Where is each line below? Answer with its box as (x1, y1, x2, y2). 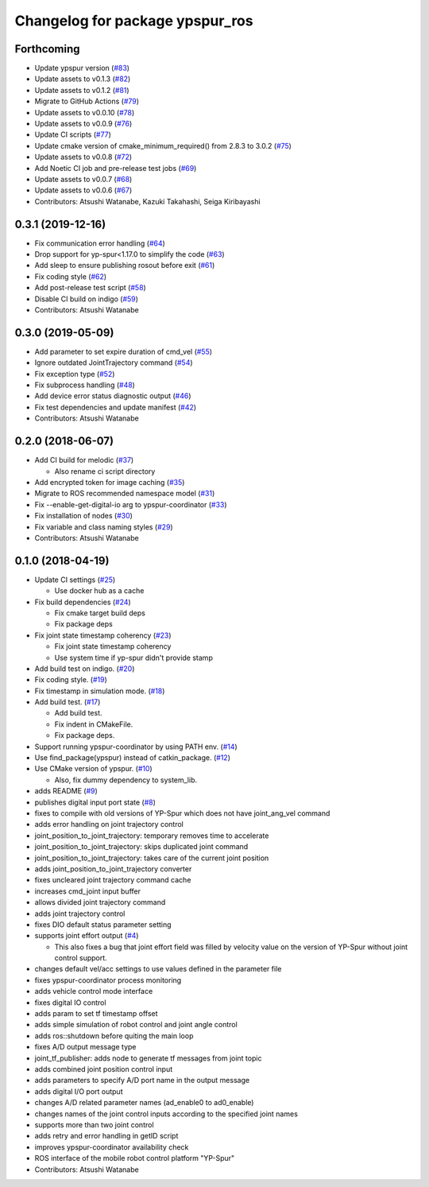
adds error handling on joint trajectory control (34, 820, 184, 829)
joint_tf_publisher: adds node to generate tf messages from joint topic (34, 1053, 262, 1063)
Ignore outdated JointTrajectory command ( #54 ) (34, 358, 194, 367)
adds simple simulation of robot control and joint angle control (34, 1020, 238, 1030)
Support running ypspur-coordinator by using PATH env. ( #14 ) (34, 742, 238, 751)
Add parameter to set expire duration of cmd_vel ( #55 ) (34, 347, 213, 356)
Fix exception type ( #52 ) (34, 369, 115, 378)
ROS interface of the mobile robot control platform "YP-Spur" (34, 1154, 235, 1163)
